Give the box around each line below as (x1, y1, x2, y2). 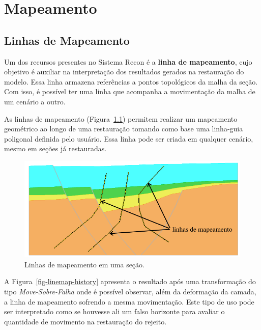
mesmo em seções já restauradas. (4, 143, 107, 154)
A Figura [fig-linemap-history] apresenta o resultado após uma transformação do (4, 276, 256, 287)
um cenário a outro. (4, 96, 66, 106)
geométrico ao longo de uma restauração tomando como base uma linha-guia (4, 123, 243, 134)
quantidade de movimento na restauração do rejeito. (4, 316, 167, 326)
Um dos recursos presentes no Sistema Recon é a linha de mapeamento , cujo (4, 56, 252, 67)
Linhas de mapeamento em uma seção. (24, 259, 144, 269)
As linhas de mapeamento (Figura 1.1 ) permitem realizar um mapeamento (4, 113, 238, 124)
